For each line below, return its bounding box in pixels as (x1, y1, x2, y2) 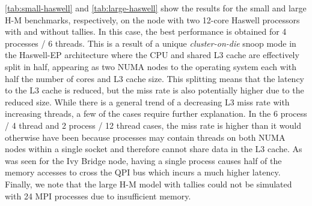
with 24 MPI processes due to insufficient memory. (5, 189, 191, 202)
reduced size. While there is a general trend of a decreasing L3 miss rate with (5, 95, 290, 108)
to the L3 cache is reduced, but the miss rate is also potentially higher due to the (5, 84, 304, 96)
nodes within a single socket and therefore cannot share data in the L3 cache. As (5, 143, 302, 155)
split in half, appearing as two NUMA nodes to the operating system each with (5, 60, 297, 72)
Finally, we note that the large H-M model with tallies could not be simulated (5, 177, 292, 190)
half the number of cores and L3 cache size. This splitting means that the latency (5, 72, 305, 84)
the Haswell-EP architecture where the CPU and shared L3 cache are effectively (5, 49, 299, 61)
